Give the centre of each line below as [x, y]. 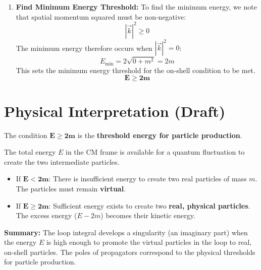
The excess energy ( [46, 215]
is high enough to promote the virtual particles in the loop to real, [149, 242]
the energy [20, 242]
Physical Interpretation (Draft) [115, 111]
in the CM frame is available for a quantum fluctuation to [155, 152]
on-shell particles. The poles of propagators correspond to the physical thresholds [130, 252]
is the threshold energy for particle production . [160, 135]
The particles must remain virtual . [71, 188]
